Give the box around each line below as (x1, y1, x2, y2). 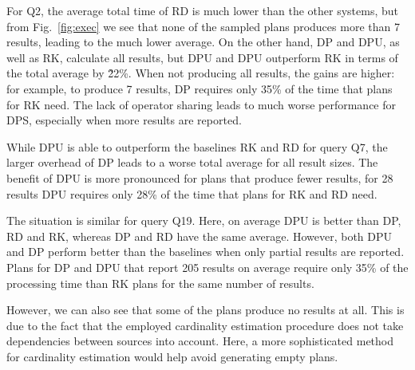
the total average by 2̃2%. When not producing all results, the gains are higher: (6, 65, 395, 81)
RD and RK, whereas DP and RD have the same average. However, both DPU (6, 227, 393, 244)
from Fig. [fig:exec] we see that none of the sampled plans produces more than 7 (6, 18, 400, 34)
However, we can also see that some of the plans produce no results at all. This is (6, 301, 405, 318)
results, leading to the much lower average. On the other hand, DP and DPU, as (6, 33, 400, 50)
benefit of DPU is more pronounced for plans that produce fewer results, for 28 (6, 169, 393, 186)
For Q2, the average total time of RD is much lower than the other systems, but (6, 2, 398, 18)
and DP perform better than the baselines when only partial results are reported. (6, 243, 405, 260)
